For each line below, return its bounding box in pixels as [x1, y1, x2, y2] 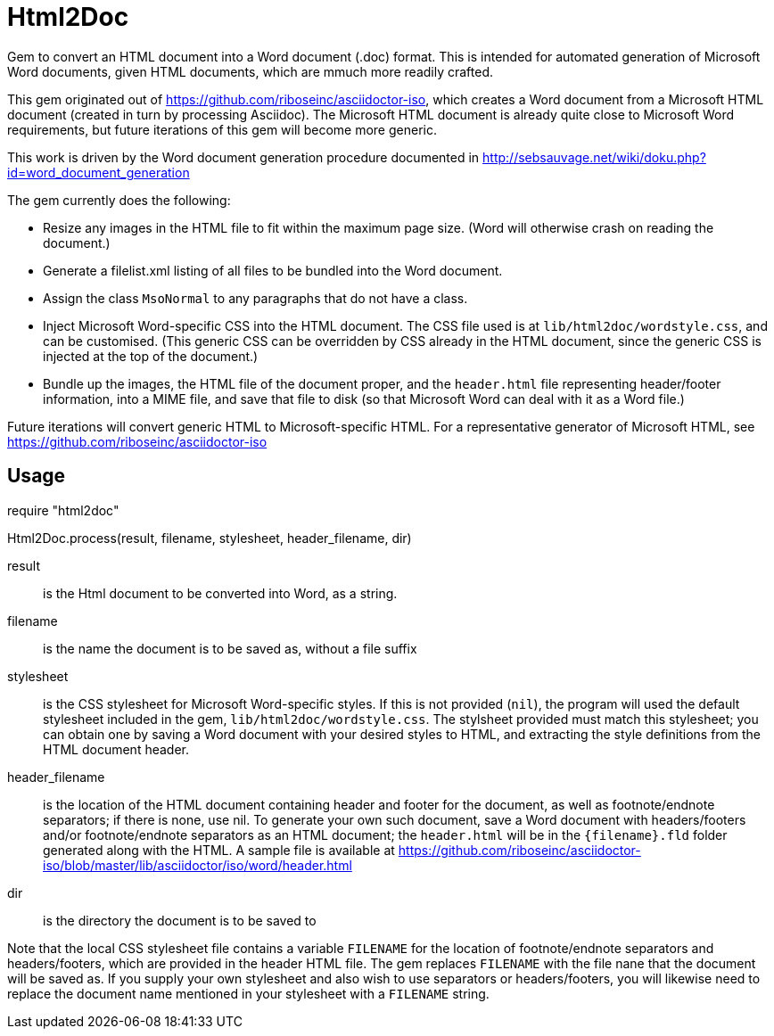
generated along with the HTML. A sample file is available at [43, 842, 395, 858]
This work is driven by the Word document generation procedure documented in [7, 149, 480, 165]
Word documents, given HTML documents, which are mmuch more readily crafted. [7, 63, 494, 79]
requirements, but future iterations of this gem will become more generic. [7, 121, 437, 137]
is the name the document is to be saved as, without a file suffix [43, 640, 417, 656]
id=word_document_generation [7, 164, 190, 180]
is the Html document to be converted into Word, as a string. [43, 585, 398, 601]
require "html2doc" [7, 502, 119, 518]
